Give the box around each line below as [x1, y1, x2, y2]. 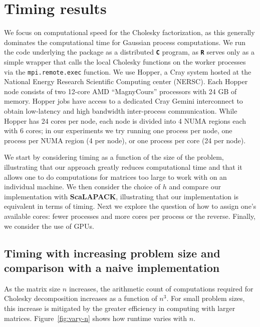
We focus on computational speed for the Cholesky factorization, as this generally [4, 27, 255, 38]
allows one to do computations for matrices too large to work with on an [4, 171, 227, 182]
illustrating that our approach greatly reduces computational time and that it [4, 161, 242, 172]
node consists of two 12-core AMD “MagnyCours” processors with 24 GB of [4, 86, 237, 96]
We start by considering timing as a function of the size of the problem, [4, 152, 224, 162]
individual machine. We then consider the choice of [4, 181, 161, 192]
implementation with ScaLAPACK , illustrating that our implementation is [4, 191, 239, 201]
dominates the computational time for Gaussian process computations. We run [4, 37, 246, 47]
